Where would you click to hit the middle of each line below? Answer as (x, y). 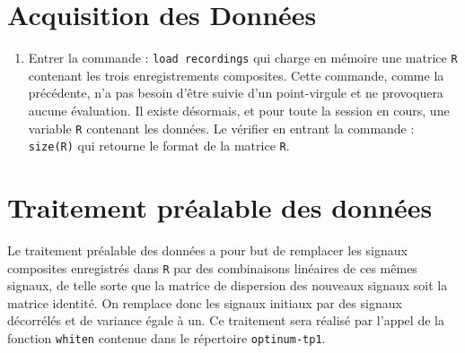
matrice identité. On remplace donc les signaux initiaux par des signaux (205, 302)
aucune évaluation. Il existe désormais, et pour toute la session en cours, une (239, 110)
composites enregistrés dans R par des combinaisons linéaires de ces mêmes (212, 267)
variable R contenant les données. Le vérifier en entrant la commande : (221, 128)
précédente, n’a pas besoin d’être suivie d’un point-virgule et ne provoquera (236, 93)
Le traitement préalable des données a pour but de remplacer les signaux (207, 250)
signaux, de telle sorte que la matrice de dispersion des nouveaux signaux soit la (228, 285)
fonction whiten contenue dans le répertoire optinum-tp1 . (167, 338)
